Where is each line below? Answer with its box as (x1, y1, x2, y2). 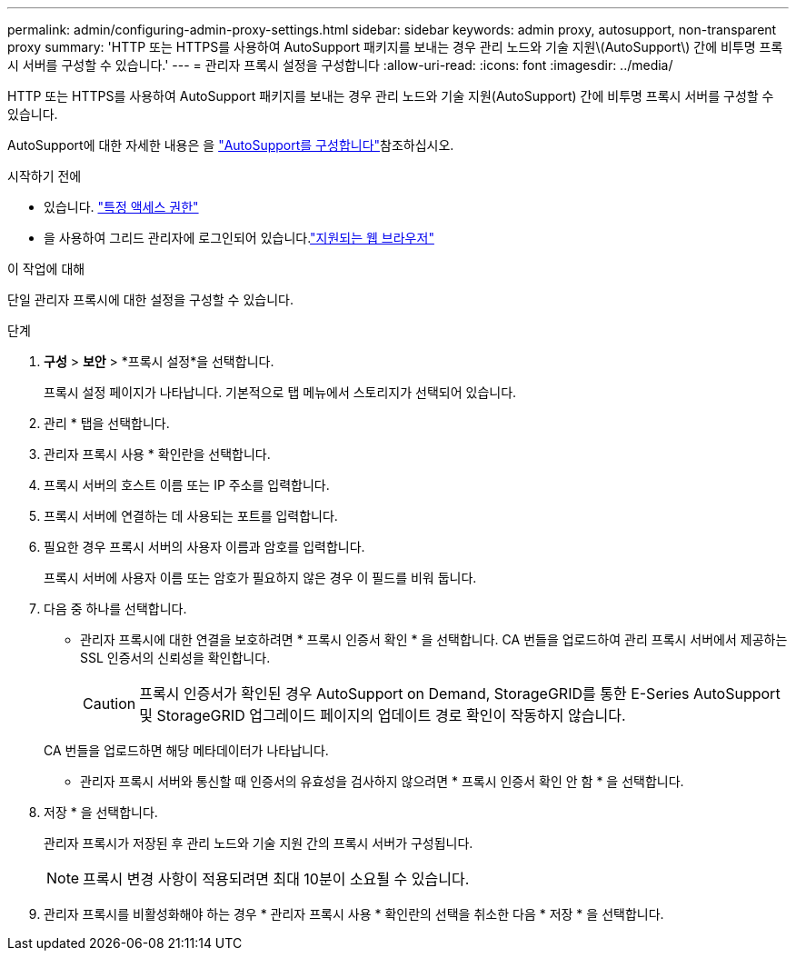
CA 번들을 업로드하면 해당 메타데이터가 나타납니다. (44, 743, 329, 758)
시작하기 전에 (7, 168, 82, 184)
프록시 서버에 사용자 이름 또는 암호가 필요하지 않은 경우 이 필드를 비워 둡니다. (44, 570, 477, 585)
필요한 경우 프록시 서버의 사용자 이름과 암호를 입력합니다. (44, 539, 365, 554)
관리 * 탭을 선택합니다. (44, 415, 170, 431)
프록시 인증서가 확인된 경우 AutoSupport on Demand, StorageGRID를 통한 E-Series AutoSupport (139, 684, 781, 703)
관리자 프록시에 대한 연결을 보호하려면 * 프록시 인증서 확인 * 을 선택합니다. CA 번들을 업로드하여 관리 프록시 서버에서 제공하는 (80, 632, 788, 647)
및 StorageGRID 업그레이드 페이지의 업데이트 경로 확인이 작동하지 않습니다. (139, 706, 626, 724)
